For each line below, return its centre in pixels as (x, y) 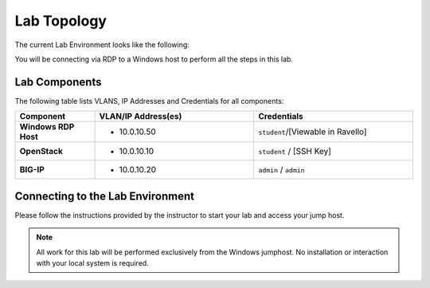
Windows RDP (47, 127)
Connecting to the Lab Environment (105, 196)
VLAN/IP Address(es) (141, 116)
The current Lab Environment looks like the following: (102, 45)
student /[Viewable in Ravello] (313, 132)
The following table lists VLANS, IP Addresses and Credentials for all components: (149, 101)
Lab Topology (61, 21)
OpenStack (41, 152)
